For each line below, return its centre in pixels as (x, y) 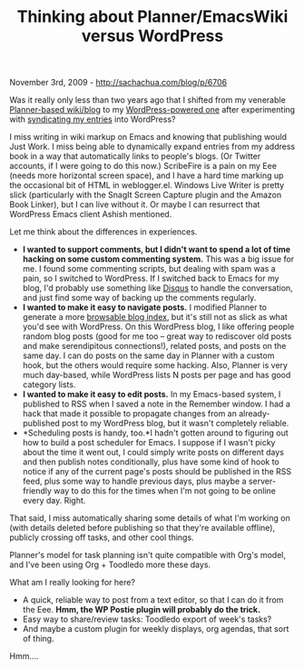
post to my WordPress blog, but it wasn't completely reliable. (176, 424)
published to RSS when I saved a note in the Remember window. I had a (156, 404)
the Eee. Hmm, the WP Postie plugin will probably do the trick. (142, 610)
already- (255, 414)
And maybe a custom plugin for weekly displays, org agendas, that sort (156, 629)
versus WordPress (152, 36)
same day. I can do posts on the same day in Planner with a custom (148, 355)
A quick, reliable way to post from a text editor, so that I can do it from (153, 600)
